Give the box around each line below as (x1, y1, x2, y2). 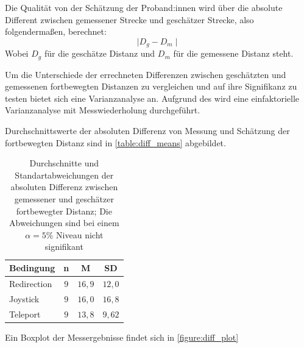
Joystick (9, 292, 40, 305)
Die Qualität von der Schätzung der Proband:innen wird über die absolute (5, 1, 283, 13)
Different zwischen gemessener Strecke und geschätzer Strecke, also (5, 13, 254, 26)
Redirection (9, 277, 52, 289)
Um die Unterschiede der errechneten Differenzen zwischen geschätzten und (5, 68, 286, 80)
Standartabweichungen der (15, 168, 114, 181)
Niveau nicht (56, 228, 104, 241)
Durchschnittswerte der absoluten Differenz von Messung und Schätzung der (5, 124, 290, 137)
